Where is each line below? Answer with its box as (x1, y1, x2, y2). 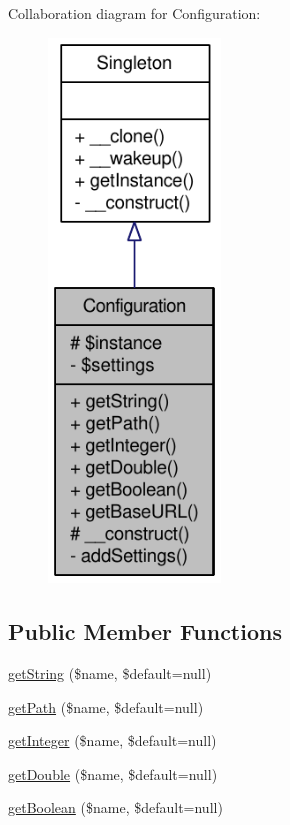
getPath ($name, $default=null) (8, 696, 204, 717)
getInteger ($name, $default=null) (8, 730, 217, 751)
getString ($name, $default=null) (8, 663, 212, 684)
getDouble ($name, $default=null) (8, 763, 218, 784)
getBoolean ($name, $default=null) (8, 797, 223, 818)
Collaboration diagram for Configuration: (8, 3, 261, 23)
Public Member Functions (8, 616, 282, 647)
